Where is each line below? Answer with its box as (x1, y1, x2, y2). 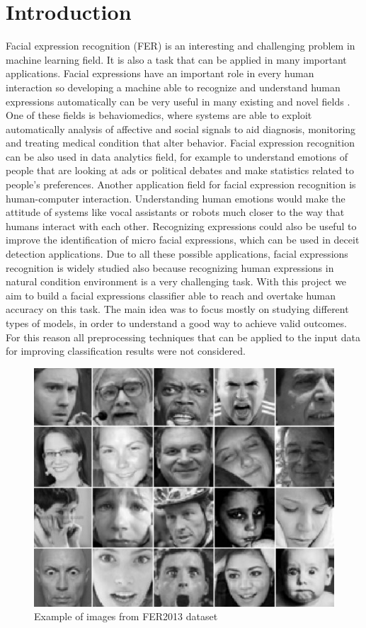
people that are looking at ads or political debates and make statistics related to (6, 163, 355, 178)
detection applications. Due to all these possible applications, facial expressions (6, 246, 348, 261)
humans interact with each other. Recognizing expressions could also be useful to (6, 218, 357, 233)
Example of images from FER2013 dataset (34, 609, 218, 624)
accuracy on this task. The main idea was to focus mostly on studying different (6, 302, 349, 316)
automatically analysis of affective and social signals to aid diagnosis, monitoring (6, 121, 356, 136)
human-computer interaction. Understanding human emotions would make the (6, 190, 345, 205)
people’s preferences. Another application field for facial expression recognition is (6, 177, 356, 192)
